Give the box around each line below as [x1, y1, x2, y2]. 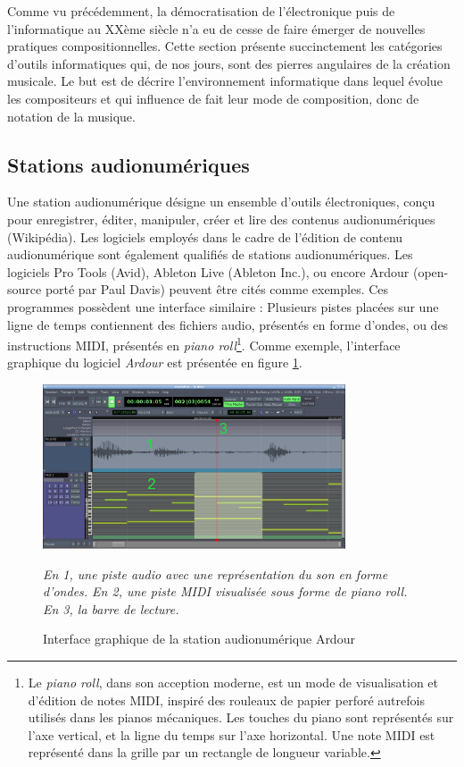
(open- [412, 262, 449, 281]
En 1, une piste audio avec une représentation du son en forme [43, 564, 388, 583]
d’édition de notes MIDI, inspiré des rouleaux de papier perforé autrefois [28, 690, 425, 709]
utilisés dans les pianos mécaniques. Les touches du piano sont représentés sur [28, 708, 454, 727]
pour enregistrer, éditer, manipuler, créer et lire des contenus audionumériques [7, 209, 435, 228]
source [7, 280, 42, 299]
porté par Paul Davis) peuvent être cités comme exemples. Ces [45, 280, 389, 299]
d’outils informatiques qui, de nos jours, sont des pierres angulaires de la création [7, 54, 451, 72]
